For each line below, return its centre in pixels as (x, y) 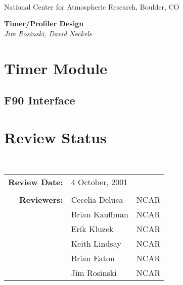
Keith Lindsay (96, 244)
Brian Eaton (93, 258)
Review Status (55, 137)
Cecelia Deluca (97, 200)
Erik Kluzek (92, 229)
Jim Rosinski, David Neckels (48, 33)
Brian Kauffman (100, 214)
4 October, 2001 (99, 182)
